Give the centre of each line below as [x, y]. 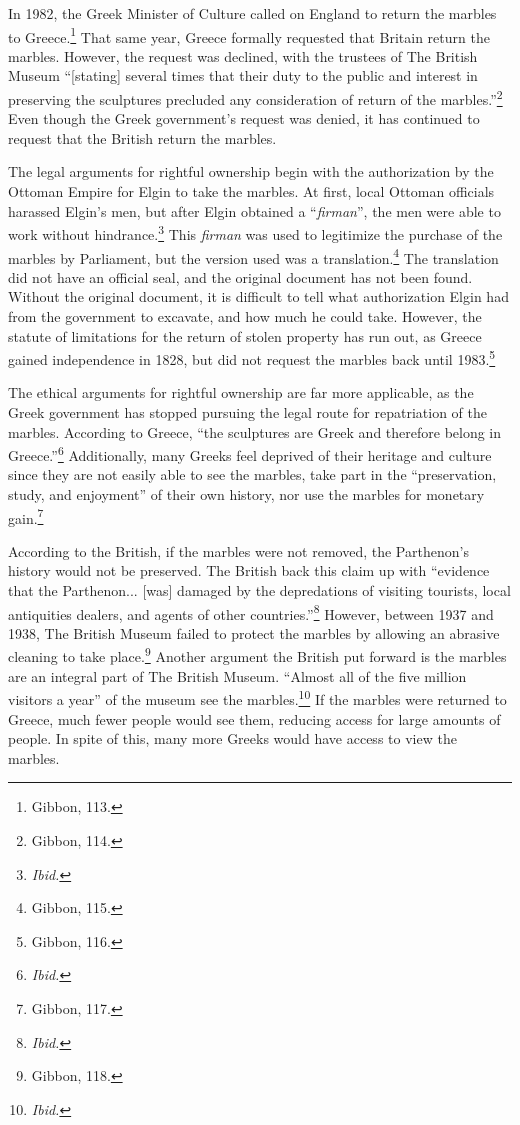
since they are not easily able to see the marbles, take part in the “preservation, [252, 474]
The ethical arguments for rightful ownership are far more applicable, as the [241, 392]
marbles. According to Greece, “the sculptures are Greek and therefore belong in [255, 431]
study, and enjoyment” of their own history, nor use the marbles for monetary [246, 494]
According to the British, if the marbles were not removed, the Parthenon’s [238, 550]
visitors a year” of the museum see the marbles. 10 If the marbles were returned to [257, 697]
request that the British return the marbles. [142, 137]
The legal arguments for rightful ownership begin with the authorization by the [251, 171]
